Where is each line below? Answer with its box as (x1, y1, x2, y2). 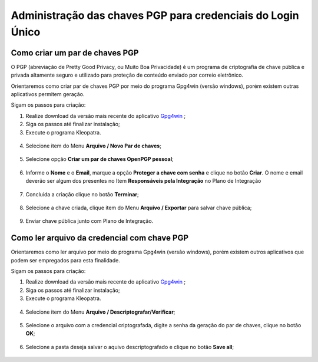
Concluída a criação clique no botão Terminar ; (25, 190, 139, 198)
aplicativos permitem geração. (11, 91, 85, 98)
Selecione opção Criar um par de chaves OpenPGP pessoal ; (25, 156, 174, 163)
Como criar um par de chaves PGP (11, 48, 139, 58)
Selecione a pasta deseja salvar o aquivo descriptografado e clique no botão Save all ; (25, 343, 234, 350)
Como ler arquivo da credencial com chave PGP (11, 233, 188, 243)
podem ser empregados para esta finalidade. (11, 256, 120, 264)
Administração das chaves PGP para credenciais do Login (11, 9, 300, 22)
